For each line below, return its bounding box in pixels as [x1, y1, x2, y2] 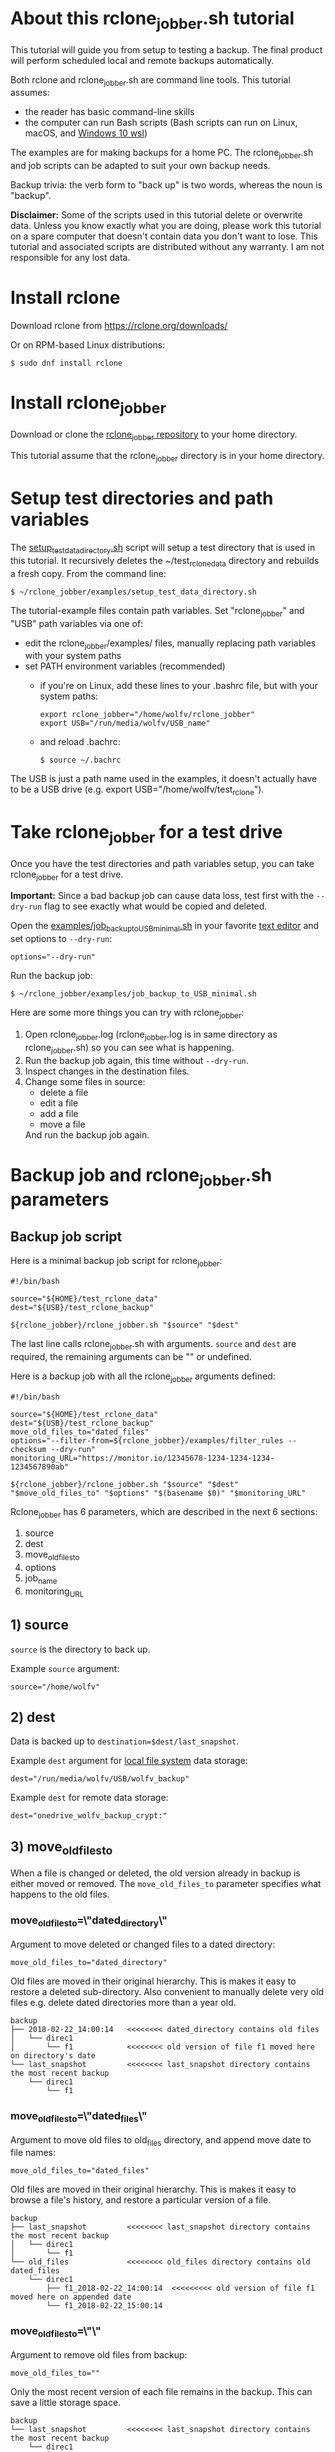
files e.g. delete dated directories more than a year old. [10, 1996, 237, 2008]
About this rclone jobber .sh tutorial [10, 7, 295, 33]
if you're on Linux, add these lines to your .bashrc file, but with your [39, 680, 318, 692]
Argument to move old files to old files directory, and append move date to [10, 2133, 312, 2148]
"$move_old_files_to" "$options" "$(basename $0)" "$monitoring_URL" [10, 1488, 307, 1498]
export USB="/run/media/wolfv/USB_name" [39, 718, 211, 729]
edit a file [39, 1097, 79, 1109]
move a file [39, 1118, 86, 1130]
